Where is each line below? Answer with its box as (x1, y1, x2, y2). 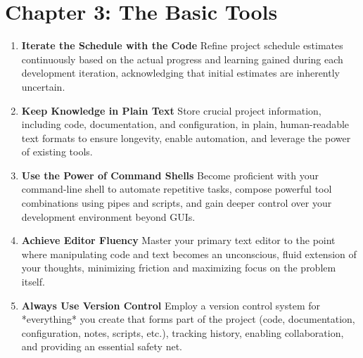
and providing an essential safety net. (21, 339, 182, 354)
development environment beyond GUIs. (21, 209, 196, 224)
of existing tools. (21, 144, 93, 159)
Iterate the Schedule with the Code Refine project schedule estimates (21, 38, 343, 53)
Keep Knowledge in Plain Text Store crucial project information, (21, 103, 321, 117)
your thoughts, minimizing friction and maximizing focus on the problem (21, 260, 336, 275)
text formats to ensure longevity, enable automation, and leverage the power (21, 130, 351, 145)
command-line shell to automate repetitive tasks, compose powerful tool (21, 181, 332, 196)
